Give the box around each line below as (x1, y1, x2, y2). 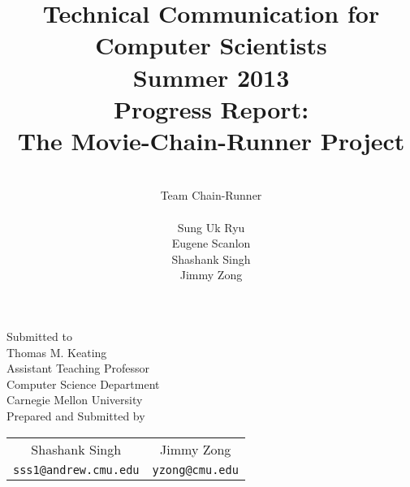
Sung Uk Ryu (177, 218, 245, 235)
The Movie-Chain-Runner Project (17, 123, 405, 157)
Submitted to (6, 328, 72, 345)
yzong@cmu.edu (152, 463, 239, 476)
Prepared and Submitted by (6, 407, 145, 424)
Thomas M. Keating (6, 343, 107, 360)
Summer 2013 (132, 60, 290, 93)
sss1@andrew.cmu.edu (13, 463, 140, 476)
